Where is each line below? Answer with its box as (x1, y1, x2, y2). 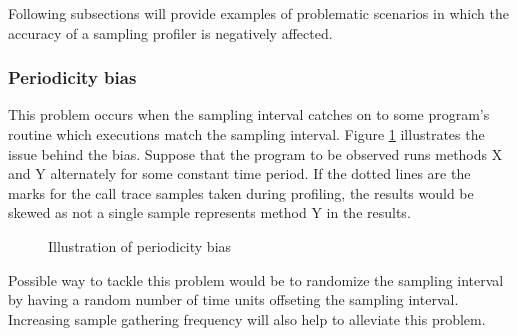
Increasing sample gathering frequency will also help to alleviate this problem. (8, 308, 486, 329)
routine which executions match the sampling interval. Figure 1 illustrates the (8, 124, 485, 144)
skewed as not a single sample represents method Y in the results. (8, 202, 411, 223)
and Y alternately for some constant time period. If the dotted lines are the (8, 163, 471, 184)
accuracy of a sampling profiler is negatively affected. (8, 22, 333, 43)
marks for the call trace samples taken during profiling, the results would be (8, 182, 474, 203)
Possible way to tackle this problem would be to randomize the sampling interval (8, 269, 504, 290)
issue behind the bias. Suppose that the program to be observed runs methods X (8, 143, 503, 164)
